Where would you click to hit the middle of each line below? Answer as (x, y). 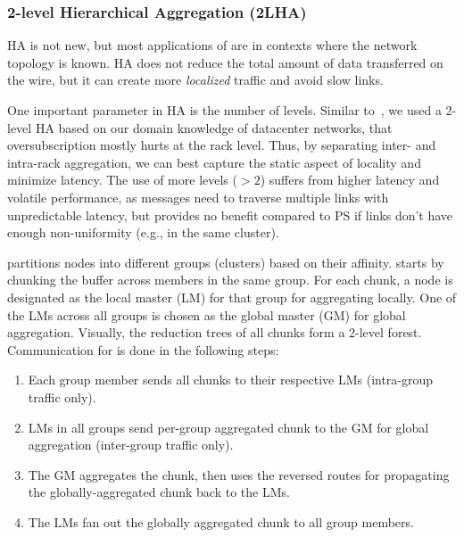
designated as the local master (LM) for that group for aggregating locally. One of (232, 297)
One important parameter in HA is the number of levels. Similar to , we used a (224, 110)
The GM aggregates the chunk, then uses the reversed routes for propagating (239, 474)
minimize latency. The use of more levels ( (122, 180)
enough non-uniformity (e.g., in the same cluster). (143, 232)
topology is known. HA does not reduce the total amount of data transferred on (225, 62)
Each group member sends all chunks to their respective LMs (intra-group (231, 380)
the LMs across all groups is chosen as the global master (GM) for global (207, 314)
